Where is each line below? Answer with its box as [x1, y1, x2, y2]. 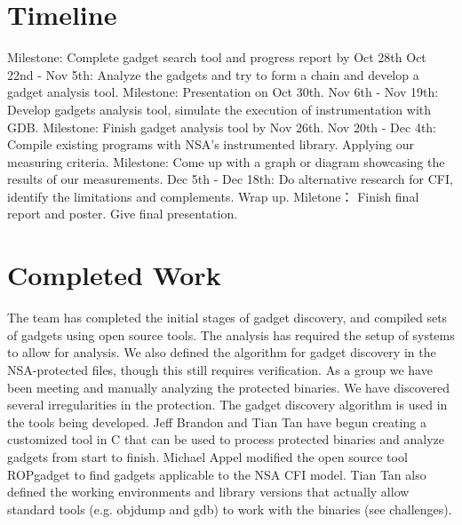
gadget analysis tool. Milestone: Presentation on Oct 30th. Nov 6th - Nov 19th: [7, 83, 439, 101]
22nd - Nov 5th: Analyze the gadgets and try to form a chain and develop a [7, 65, 419, 84]
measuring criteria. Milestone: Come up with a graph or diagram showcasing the [7, 152, 445, 171]
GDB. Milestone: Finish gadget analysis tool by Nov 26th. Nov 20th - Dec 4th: [7, 117, 437, 136]
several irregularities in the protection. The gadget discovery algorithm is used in [7, 395, 448, 414]
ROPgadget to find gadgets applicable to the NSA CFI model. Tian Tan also [7, 465, 426, 483]
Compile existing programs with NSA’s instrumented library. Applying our [7, 135, 414, 154]
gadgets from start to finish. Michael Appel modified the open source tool [7, 447, 408, 465]
